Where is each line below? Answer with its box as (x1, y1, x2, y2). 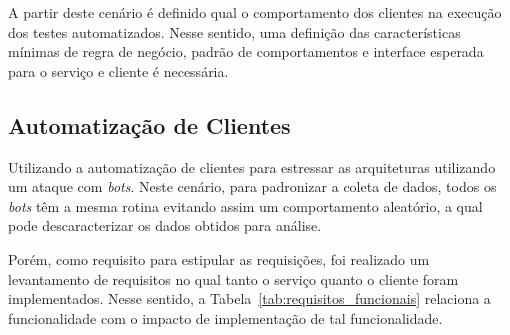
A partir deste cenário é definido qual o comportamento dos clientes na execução (8, 2, 502, 22)
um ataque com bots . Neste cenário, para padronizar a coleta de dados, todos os (8, 176, 497, 197)
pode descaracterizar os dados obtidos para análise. (8, 215, 322, 236)
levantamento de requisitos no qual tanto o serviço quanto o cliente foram (8, 268, 459, 289)
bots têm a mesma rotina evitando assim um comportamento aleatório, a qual (8, 195, 483, 216)
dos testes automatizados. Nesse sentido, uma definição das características (8, 21, 461, 42)
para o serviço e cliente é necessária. (8, 60, 229, 81)
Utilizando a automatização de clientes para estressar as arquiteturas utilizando (8, 156, 496, 177)
